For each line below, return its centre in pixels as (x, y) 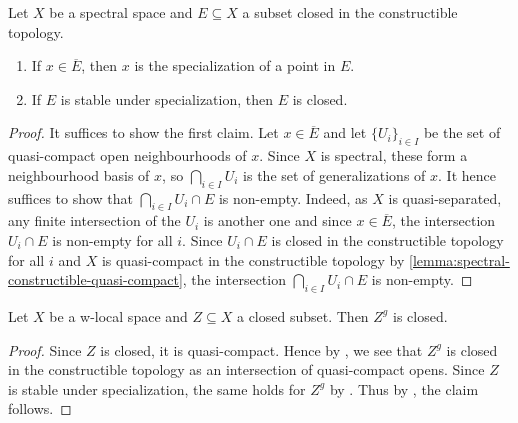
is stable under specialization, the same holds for (157, 388)
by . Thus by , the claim (404, 388)
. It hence (467, 174)
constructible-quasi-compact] (95, 279)
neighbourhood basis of (79, 174)
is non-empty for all (112, 239)
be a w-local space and (118, 315)
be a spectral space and (121, 12)
